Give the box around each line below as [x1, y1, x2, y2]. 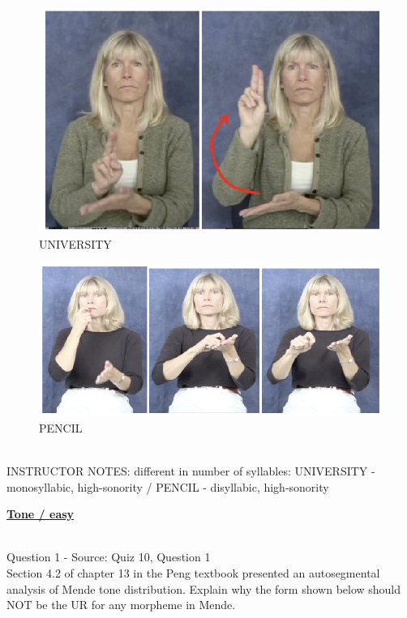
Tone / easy [6, 505, 75, 522]
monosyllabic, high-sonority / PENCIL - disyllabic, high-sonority [6, 478, 329, 495]
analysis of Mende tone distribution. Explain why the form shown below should [6, 580, 401, 597]
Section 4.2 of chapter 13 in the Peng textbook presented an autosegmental [6, 564, 380, 581]
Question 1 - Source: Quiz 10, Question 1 [6, 548, 211, 565]
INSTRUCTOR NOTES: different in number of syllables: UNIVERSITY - [6, 462, 375, 479]
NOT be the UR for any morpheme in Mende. [6, 596, 236, 613]
